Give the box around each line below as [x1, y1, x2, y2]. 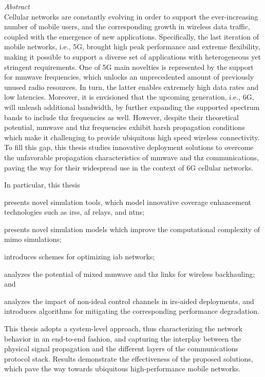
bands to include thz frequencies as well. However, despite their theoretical [4, 111, 239, 122]
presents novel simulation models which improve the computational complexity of [4, 223, 260, 234]
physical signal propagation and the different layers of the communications [4, 343, 238, 354]
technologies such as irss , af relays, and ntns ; [4, 206, 144, 217]
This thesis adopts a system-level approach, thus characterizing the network [4, 323, 242, 334]
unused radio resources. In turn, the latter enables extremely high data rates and [4, 81, 259, 92]
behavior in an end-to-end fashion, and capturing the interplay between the [4, 333, 241, 344]
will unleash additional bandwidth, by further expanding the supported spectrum [4, 101, 260, 112]
